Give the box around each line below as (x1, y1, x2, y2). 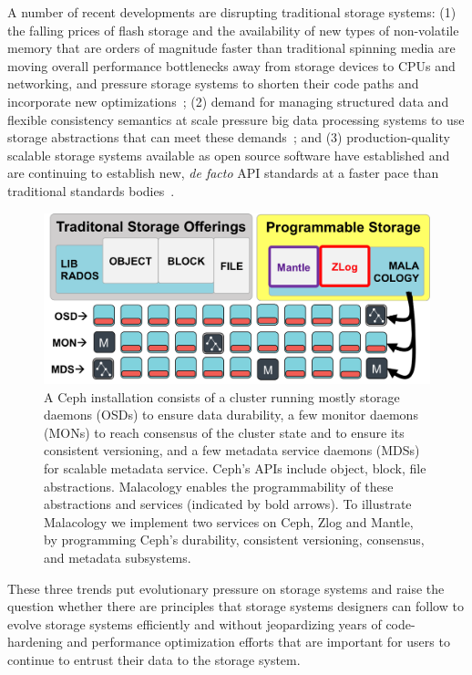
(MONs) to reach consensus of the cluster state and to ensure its (44, 422, 405, 441)
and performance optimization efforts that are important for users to (67, 632, 450, 651)
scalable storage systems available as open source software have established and (7, 145, 450, 164)
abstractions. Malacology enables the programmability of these (44, 476, 394, 495)
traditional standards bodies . (7, 181, 175, 200)
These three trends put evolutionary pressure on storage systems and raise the (7, 578, 445, 597)
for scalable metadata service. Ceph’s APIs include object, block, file (44, 459, 426, 478)
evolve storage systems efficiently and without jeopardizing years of (7, 614, 382, 633)
